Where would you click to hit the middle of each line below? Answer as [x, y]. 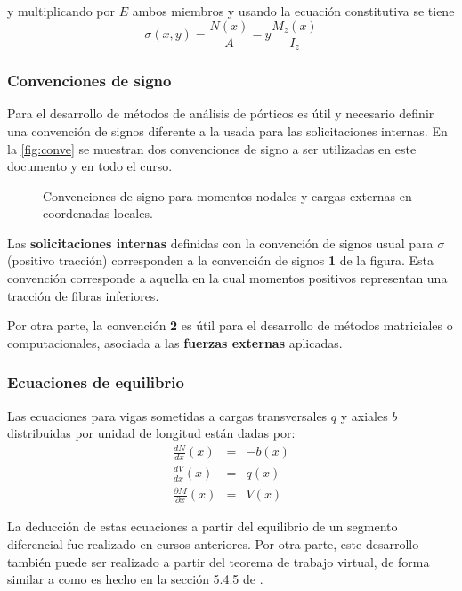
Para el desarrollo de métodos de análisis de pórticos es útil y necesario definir [221, 113]
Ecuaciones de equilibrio [96, 382]
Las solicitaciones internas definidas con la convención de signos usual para [220, 243]
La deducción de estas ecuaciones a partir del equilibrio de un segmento [203, 526]
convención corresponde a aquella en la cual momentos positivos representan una [227, 278]
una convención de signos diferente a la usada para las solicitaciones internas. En [227, 130]
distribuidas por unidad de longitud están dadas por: [151, 433]
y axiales [364, 415]
